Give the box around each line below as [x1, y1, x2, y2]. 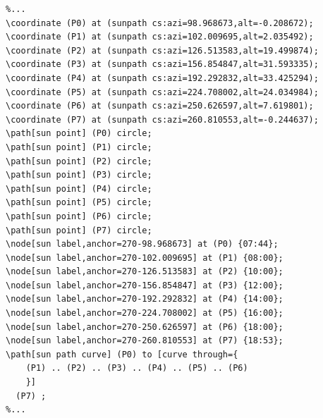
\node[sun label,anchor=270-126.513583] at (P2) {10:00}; [6, 266, 284, 277]
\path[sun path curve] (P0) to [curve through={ [6, 349, 238, 359]
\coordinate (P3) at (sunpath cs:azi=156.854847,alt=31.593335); [6, 59, 319, 70]
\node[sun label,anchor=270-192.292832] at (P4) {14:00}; [6, 294, 284, 305]
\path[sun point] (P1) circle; [6, 142, 152, 152]
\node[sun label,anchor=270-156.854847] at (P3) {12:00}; [6, 280, 284, 290]
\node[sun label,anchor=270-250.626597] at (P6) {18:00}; [6, 321, 284, 332]
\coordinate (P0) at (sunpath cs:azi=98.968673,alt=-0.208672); [6, 18, 314, 28]
